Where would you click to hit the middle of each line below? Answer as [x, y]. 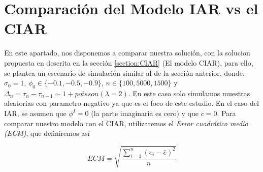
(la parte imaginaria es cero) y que [145, 113]
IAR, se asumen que [35, 113]
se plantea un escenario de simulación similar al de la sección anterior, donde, [124, 73]
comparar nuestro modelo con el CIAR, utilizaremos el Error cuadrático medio [126, 123]
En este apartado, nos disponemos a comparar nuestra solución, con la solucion [127, 53]
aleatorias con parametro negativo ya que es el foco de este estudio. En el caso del [131, 103]
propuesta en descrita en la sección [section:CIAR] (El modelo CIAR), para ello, [129, 62]
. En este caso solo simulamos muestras [189, 93]
